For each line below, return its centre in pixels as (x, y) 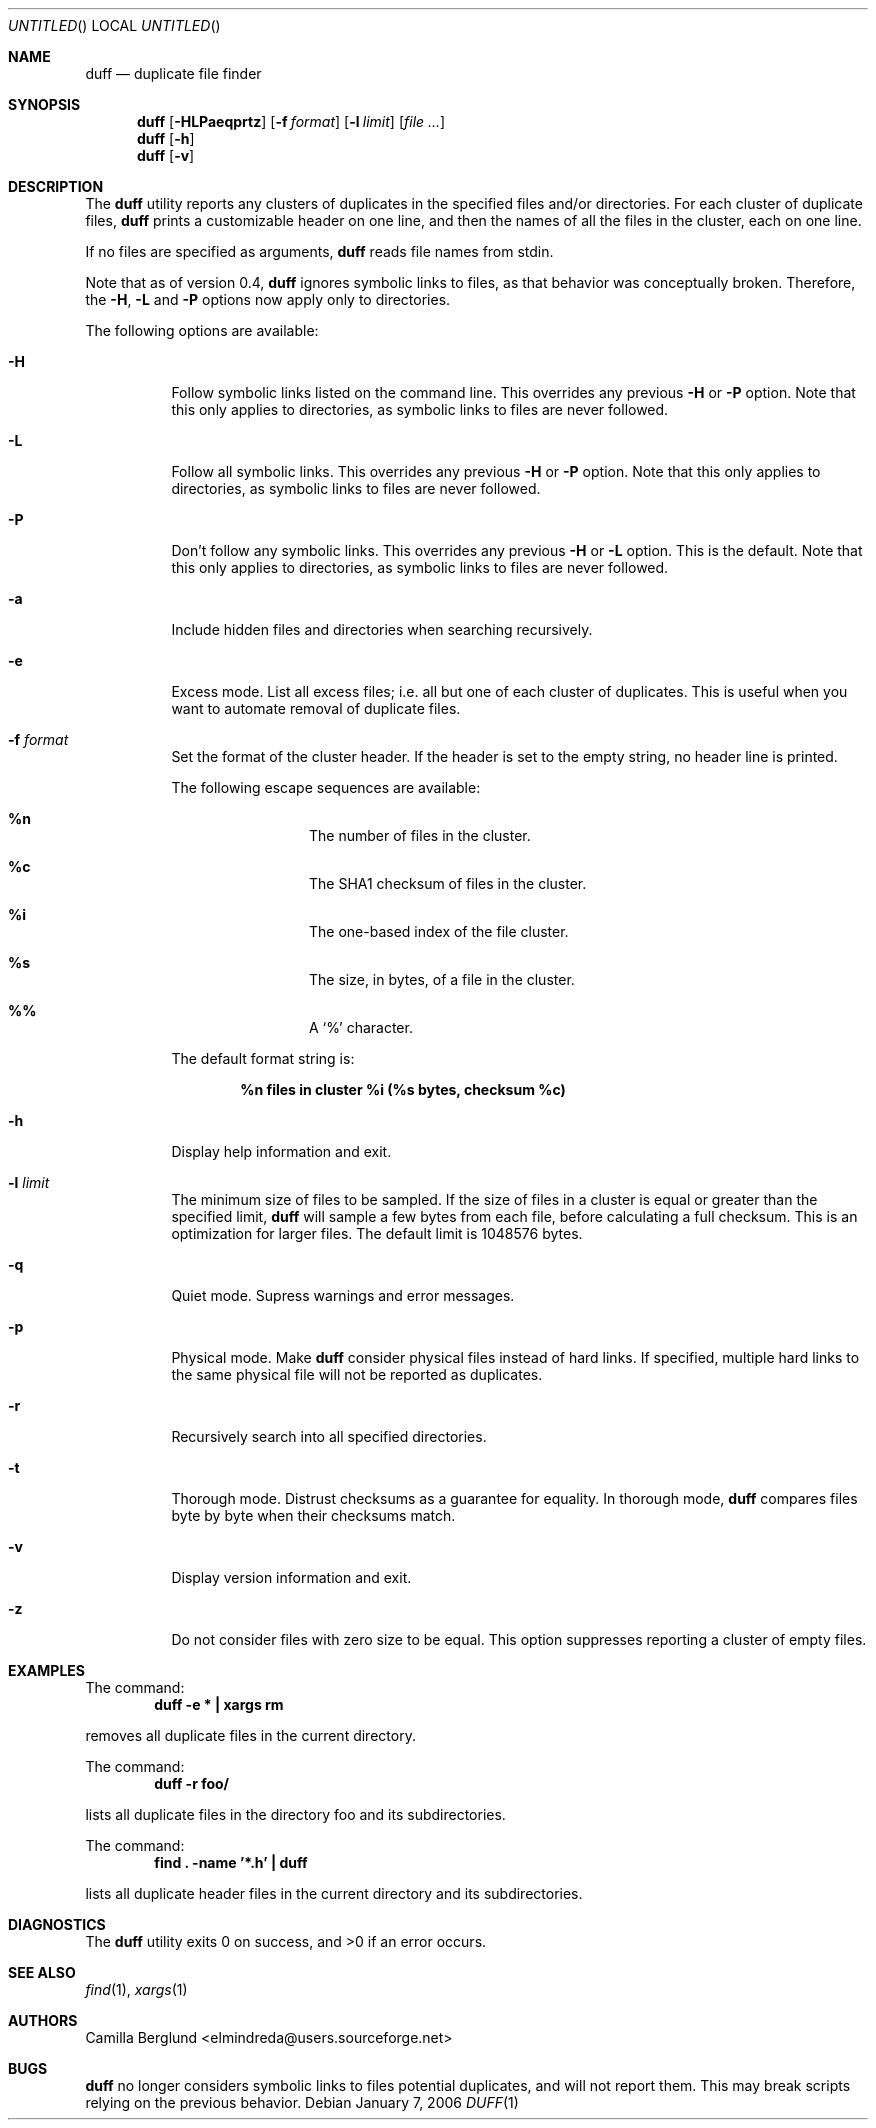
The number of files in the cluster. (420, 835)
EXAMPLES (46, 1670)
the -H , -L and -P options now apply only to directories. (268, 299)
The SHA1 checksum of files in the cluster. (448, 883)
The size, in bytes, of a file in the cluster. (442, 979)
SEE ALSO (42, 1972)
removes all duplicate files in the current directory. (250, 1735)
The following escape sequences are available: (326, 787)
